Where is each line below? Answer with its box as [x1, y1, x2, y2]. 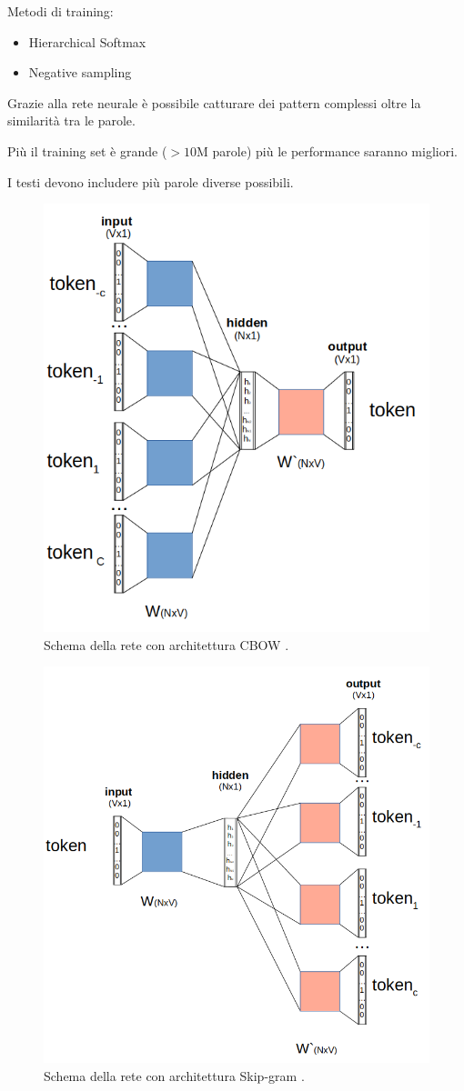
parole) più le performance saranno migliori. [212, 141, 458, 160]
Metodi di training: [7, 2, 114, 20]
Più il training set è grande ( [7, 141, 167, 160]
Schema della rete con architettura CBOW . [44, 635, 289, 654]
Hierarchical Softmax [28, 32, 146, 51]
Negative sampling [28, 63, 132, 82]
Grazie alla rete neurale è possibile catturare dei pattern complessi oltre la [7, 93, 421, 112]
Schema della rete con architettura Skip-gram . [44, 1066, 305, 1085]
